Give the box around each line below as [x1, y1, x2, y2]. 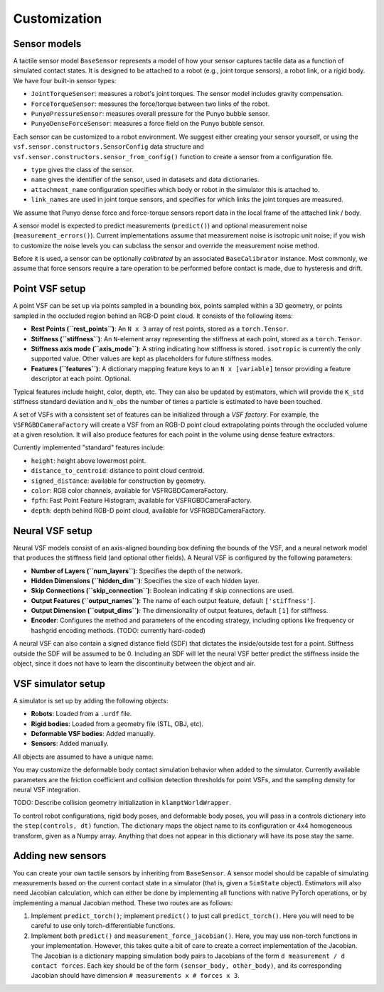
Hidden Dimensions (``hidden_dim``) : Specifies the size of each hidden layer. [31, 576, 260, 585]
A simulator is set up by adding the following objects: [13, 696, 169, 705]
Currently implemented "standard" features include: [13, 443, 165, 452]
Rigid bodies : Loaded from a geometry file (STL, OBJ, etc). [31, 719, 204, 728]
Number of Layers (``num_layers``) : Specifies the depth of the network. [31, 566, 243, 575]
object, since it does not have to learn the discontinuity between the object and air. [13, 659, 256, 668]
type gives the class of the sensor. [31, 165, 134, 174]
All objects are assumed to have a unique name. [13, 752, 154, 761]
